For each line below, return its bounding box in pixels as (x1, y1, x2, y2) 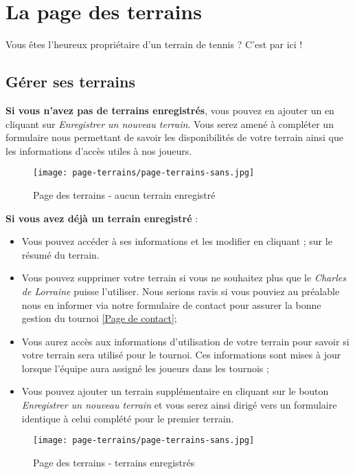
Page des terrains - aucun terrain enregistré (33, 187, 216, 202)
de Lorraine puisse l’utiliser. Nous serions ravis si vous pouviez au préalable (21, 283, 340, 298)
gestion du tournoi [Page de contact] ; (21, 311, 177, 325)
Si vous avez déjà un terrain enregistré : (5, 211, 198, 225)
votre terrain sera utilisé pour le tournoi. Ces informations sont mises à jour (21, 347, 341, 362)
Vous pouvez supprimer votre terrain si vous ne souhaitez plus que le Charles (21, 270, 346, 285)
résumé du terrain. (21, 247, 100, 261)
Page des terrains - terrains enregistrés (33, 455, 195, 469)
